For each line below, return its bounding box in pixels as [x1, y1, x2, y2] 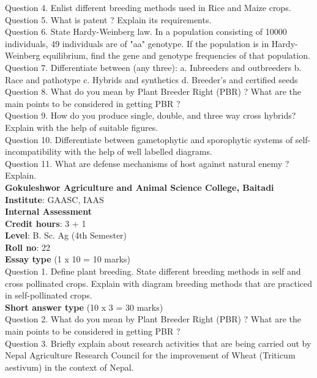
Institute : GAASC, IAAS [5, 193, 104, 206]
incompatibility [5, 145, 62, 158]
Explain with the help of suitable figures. [5, 120, 158, 133]
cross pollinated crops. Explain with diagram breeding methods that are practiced [5, 276, 313, 289]
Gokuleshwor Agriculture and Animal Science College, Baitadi [5, 180, 274, 193]
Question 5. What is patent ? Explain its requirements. [5, 13, 212, 26]
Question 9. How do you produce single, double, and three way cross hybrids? [5, 109, 296, 122]
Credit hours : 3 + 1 [5, 217, 86, 229]
